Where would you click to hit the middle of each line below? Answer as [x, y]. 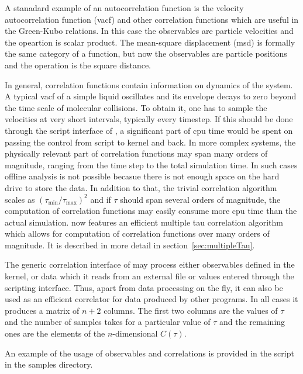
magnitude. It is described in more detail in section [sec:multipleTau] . [130, 245]
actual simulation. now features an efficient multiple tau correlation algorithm [144, 222]
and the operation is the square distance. [78, 65]
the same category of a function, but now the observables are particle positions [146, 53]
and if [101, 199]
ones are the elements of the [55, 333]
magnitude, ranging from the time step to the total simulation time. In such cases [151, 165]
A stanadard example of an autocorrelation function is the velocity [124, 8]
